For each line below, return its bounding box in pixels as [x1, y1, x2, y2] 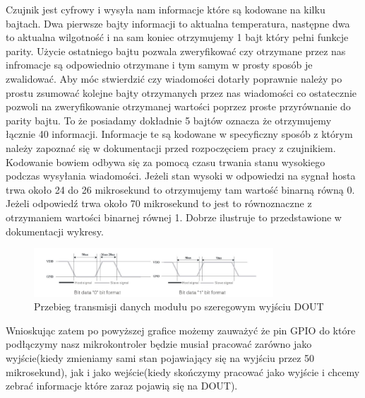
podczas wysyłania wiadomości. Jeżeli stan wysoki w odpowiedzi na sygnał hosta [6, 168, 356, 183]
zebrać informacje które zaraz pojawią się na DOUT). [6, 378, 238, 393]
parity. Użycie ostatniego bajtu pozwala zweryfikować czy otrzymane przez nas [6, 43, 346, 58]
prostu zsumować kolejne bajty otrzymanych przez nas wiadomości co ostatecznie [6, 85, 357, 100]
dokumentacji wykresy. [6, 223, 104, 238]
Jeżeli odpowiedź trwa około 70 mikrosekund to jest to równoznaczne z [6, 196, 312, 211]
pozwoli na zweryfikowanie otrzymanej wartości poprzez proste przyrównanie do [6, 99, 351, 114]
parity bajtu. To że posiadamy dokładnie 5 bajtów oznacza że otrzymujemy [6, 112, 332, 127]
